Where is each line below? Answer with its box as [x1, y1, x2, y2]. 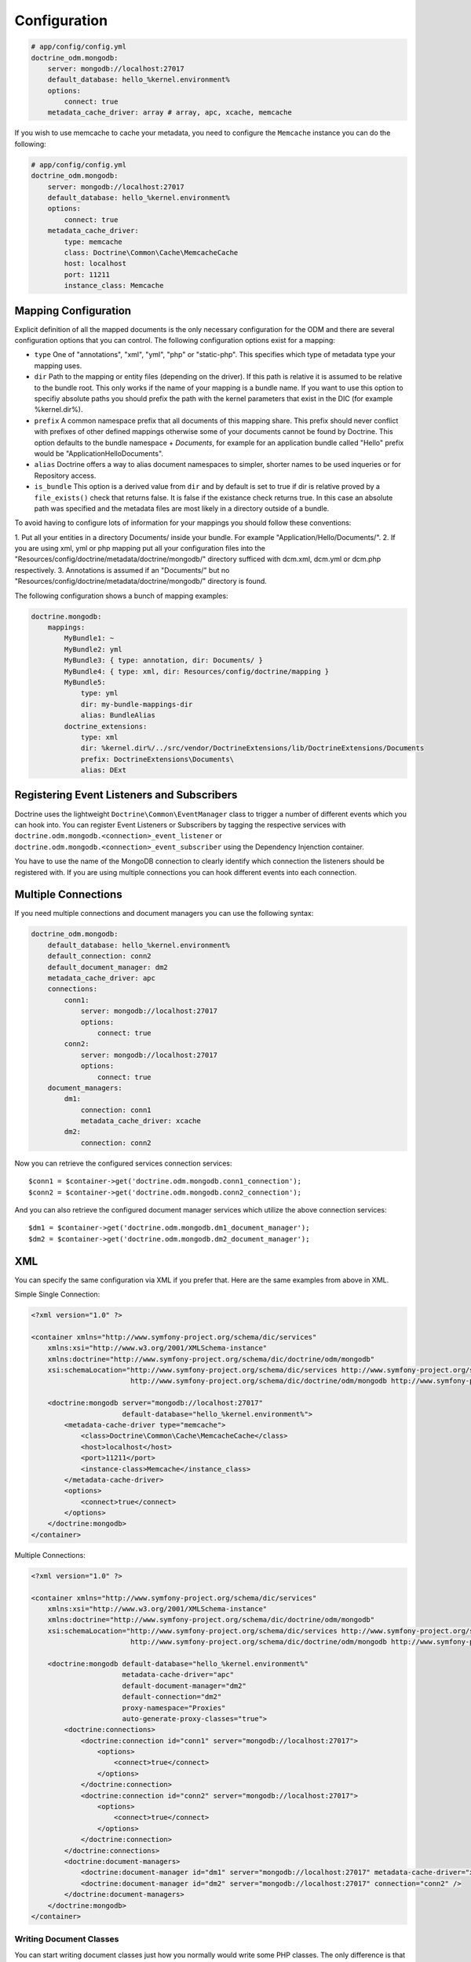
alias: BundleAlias [80, 711, 156, 720]
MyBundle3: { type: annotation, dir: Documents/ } [64, 656, 263, 665]
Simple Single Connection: [14, 1289, 100, 1299]
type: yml [80, 689, 119, 698]
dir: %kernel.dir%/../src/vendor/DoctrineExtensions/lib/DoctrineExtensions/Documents [80, 744, 425, 753]
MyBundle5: [64, 677, 106, 687]
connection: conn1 [80, 1105, 152, 1114]
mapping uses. [34, 361, 82, 370]
